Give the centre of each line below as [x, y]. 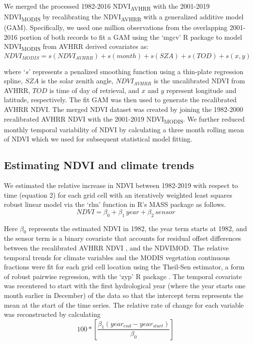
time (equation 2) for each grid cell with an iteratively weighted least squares [118, 195]
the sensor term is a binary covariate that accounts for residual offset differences [123, 238]
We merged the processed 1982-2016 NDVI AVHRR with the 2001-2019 [107, 7]
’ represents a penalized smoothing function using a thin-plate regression [136, 71]
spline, [13, 81]
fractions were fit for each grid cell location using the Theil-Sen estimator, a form [124, 267]
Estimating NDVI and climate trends [99, 165]
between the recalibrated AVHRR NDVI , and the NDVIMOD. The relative [116, 248]
